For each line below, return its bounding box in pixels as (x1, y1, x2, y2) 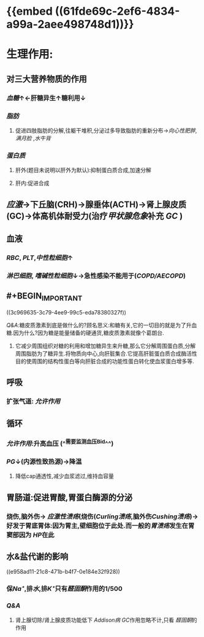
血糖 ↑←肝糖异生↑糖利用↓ (6, 93, 86, 102)
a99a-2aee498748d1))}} (6, 17, 134, 31)
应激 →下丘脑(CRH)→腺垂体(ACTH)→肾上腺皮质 (6, 199, 187, 209)
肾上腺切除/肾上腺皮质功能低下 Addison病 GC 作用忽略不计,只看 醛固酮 (15, 616, 192, 623)
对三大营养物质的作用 (6, 74, 87, 84)
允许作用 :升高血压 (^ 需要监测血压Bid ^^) (6, 438, 114, 448)
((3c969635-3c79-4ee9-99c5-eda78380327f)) (6, 308, 127, 316)
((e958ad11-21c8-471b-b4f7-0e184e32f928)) (6, 568, 121, 576)
